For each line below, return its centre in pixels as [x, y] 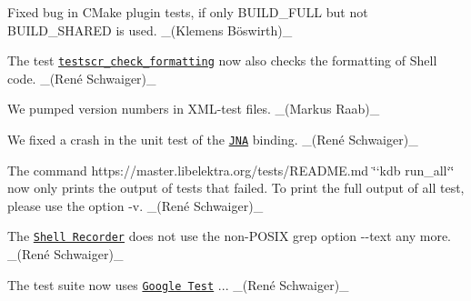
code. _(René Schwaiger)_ [82, 78]
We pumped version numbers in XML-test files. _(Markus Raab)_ [194, 109]
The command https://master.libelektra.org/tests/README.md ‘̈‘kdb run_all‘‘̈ [231, 170]
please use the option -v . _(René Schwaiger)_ [135, 205]
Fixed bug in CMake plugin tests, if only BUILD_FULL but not [188, 12]
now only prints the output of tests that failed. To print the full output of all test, [236, 188]
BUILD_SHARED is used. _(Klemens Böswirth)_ [150, 30]
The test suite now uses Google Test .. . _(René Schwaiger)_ [178, 284]
